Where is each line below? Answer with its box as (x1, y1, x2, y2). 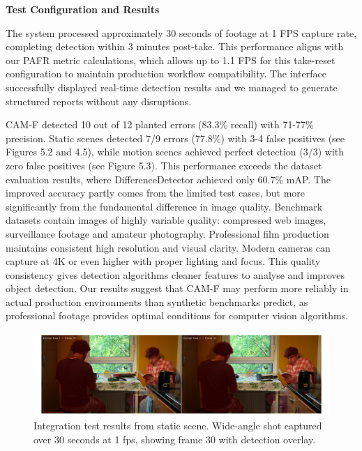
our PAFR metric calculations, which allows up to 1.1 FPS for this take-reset (6, 52, 335, 67)
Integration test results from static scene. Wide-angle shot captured (33, 418, 322, 432)
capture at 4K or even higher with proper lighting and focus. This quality (6, 254, 321, 268)
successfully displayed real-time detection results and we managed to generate (6, 79, 338, 94)
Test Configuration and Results (6, 2, 160, 16)
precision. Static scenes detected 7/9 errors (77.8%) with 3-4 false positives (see (6, 130, 345, 145)
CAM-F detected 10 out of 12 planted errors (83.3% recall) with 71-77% (6, 117, 314, 132)
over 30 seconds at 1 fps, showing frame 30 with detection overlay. (33, 431, 316, 446)
